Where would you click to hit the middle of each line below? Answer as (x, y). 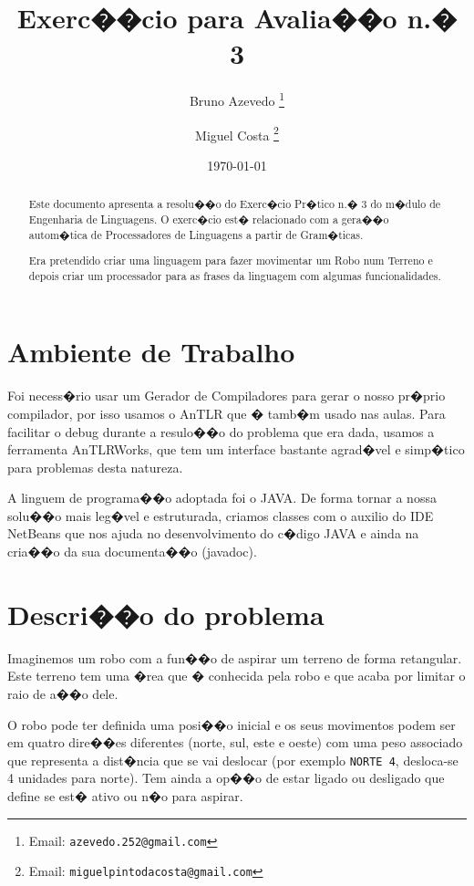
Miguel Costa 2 (237, 133)
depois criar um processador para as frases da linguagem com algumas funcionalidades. (235, 275)
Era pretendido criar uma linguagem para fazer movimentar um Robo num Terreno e (231, 261)
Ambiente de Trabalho (151, 352)
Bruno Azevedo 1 (237, 99)
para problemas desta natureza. (95, 467)
